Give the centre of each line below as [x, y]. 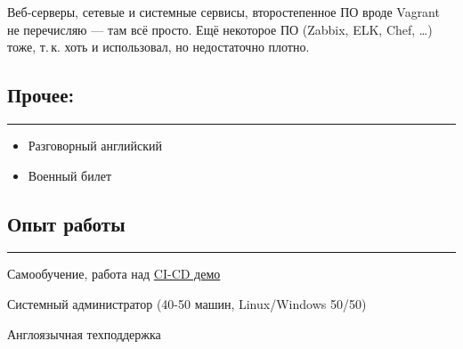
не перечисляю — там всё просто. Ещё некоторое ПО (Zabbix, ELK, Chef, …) [220, 29]
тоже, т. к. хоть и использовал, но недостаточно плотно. [158, 47]
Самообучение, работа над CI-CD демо [114, 274]
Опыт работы [66, 223]
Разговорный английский [95, 145]
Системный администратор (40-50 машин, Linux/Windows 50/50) [187, 303]
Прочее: [41, 95]
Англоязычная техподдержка [84, 333]
